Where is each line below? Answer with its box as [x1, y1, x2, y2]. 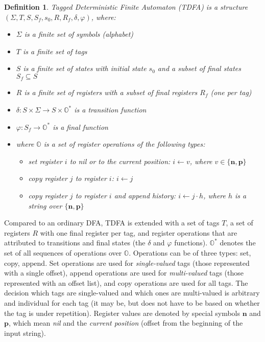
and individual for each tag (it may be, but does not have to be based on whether [4, 297, 260, 308]
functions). [174, 237, 208, 248]
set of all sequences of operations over [4, 247, 122, 258]
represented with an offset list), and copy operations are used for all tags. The [4, 277, 248, 288]
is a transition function [74, 104, 147, 115]
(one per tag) [210, 87, 252, 98]
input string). [4, 327, 46, 338]
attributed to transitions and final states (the [4, 237, 146, 248]
